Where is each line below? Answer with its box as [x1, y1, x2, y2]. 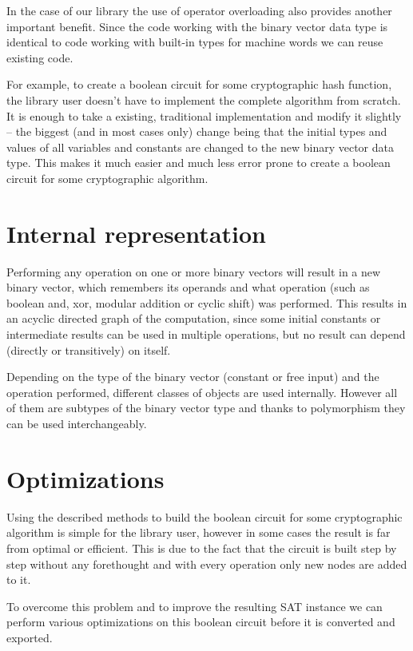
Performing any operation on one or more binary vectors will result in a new [6, 263, 381, 280]
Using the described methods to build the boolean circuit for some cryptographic [6, 508, 403, 525]
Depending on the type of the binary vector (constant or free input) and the [6, 368, 379, 385]
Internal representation [6, 216, 266, 249]
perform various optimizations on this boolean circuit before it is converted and [6, 613, 395, 630]
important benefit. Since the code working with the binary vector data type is [6, 18, 388, 34]
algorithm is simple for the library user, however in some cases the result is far [6, 524, 391, 541]
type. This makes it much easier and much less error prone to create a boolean [6, 154, 391, 171]
